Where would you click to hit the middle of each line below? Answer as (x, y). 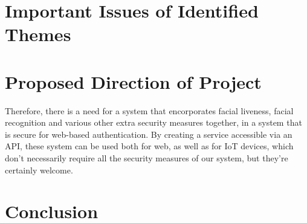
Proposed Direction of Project (133, 81)
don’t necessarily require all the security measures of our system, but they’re (147, 158)
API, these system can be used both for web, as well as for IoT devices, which (149, 146)
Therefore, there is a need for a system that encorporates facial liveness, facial (149, 110)
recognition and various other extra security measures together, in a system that (153, 122)
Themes (38, 34)
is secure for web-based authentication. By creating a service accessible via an (149, 134)
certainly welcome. (39, 170)
